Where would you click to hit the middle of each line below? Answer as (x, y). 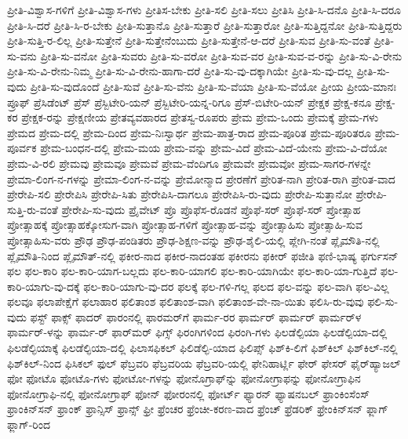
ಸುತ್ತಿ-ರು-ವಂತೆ (33, 209)
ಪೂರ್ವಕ (22, 148)
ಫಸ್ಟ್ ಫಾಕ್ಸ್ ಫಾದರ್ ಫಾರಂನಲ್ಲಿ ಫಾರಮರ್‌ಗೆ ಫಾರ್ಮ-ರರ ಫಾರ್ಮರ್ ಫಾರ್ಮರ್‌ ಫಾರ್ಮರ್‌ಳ (196, 316)
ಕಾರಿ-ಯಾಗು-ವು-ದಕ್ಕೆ (44, 286)
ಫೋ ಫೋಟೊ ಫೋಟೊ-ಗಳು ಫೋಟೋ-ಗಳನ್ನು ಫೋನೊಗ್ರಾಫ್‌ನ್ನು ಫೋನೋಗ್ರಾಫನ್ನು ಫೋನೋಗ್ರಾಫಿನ (184, 378)
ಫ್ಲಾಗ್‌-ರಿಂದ (29, 424)
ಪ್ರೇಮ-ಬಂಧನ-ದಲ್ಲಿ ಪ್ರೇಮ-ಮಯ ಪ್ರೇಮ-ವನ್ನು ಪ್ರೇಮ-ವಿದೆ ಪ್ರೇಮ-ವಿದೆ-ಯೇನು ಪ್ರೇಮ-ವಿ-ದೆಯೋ (214, 148)
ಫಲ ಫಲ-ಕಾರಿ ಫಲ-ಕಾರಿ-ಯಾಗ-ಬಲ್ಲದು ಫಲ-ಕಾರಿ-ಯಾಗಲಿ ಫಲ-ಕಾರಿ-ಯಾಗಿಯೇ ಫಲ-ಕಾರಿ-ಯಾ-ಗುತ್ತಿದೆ (192, 271)
